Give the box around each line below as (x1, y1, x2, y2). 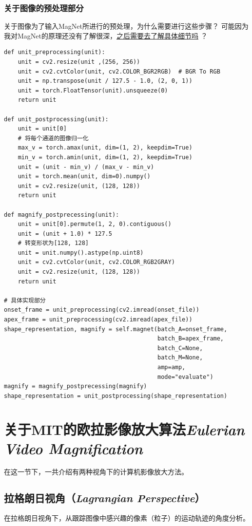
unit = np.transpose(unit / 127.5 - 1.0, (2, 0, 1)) (18, 77, 193, 85)
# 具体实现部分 (4, 297, 46, 304)
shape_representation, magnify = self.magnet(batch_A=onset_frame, (4, 325, 228, 333)
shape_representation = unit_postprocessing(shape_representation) (4, 392, 228, 399)
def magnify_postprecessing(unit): (4, 211, 119, 218)
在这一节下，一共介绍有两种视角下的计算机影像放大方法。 (4, 466, 188, 476)
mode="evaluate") (157, 373, 213, 380)
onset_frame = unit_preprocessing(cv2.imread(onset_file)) (4, 306, 199, 314)
